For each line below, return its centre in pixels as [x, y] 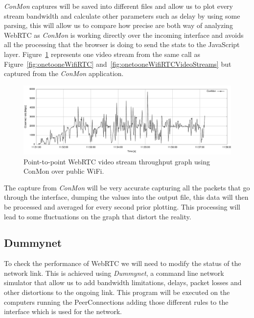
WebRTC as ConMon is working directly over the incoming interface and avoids [124, 35]
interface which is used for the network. [63, 311]
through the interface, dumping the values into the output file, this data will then [126, 197]
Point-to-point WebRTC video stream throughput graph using [117, 161]
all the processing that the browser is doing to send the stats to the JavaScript [122, 44]
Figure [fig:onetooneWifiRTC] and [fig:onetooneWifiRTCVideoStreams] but [118, 64]
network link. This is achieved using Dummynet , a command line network [114, 273]
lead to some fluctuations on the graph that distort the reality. [98, 216]
